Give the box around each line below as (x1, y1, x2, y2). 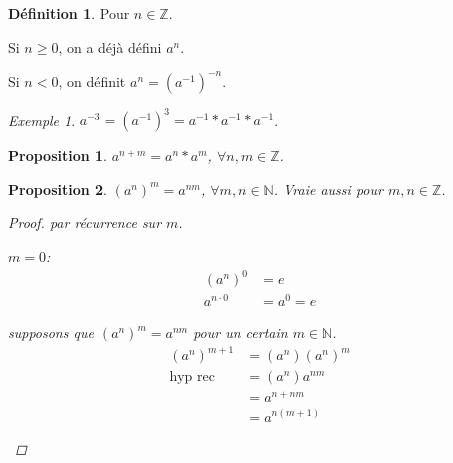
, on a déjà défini (58, 36, 162, 57)
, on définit (58, 70, 126, 91)
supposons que (8, 322, 94, 343)
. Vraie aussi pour (273, 178, 383, 199)
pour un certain (193, 322, 288, 343)
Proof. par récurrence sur (8, 212, 162, 233)
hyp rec (169, 370, 215, 385)
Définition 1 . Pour (8, 3, 130, 23)
